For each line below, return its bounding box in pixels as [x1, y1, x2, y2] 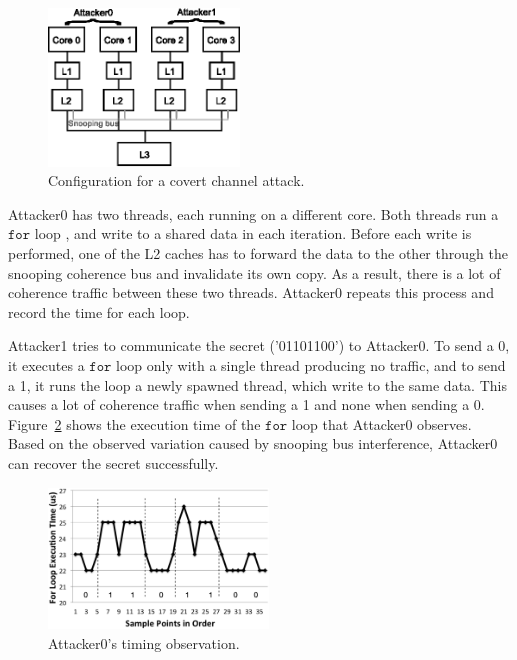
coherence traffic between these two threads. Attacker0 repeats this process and [8, 282, 494, 303]
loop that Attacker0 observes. [291, 413, 472, 434]
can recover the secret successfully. [8, 452, 219, 473]
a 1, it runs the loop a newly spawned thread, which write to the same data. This [8, 374, 507, 395]
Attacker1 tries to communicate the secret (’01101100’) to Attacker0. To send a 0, [8, 335, 510, 356]
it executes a [8, 354, 85, 375]
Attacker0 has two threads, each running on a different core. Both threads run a [8, 203, 499, 224]
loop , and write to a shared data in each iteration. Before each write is [34, 223, 472, 244]
